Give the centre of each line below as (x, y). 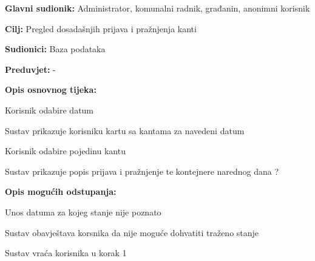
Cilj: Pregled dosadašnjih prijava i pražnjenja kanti (101, 28)
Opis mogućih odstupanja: (61, 192)
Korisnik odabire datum (49, 110)
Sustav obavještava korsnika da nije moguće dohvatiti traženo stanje (132, 232)
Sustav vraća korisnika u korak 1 (66, 253)
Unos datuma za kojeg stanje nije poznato (83, 212)
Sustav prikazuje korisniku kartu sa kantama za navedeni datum (125, 130)
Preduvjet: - (30, 69)
